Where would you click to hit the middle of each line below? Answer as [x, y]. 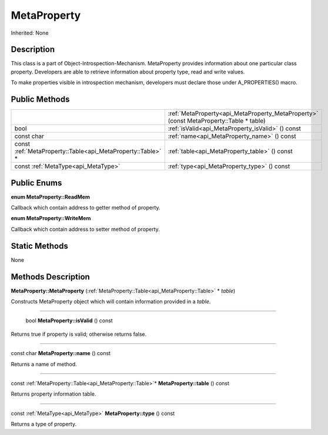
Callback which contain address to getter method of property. [86, 208]
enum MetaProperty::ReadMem [51, 197]
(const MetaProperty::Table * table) [217, 121]
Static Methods [40, 246]
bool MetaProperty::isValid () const [69, 321]
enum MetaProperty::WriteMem [51, 218]
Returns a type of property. [43, 424]
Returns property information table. [53, 394]
